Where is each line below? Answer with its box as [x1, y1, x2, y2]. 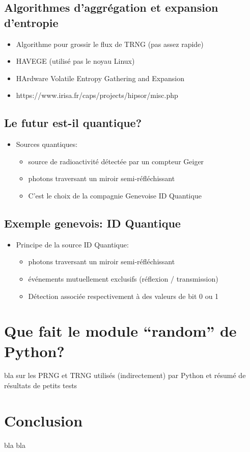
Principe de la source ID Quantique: [16, 239, 129, 249]
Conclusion [4, 410, 83, 431]
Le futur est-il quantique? [4, 115, 142, 131]
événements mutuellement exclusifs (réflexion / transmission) [28, 273, 218, 284]
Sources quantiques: [16, 139, 78, 149]
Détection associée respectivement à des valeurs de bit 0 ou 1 [28, 290, 219, 301]
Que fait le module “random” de [4, 320, 237, 341]
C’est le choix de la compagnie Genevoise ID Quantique [28, 190, 202, 200]
